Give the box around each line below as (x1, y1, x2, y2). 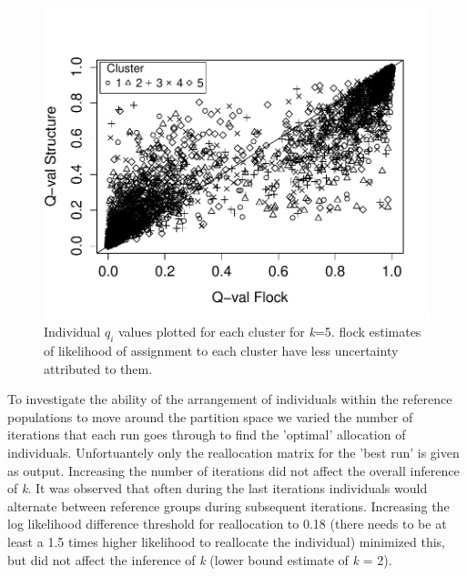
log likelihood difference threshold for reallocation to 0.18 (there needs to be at (7, 514, 447, 533)
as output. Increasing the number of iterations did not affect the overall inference (7, 460, 460, 480)
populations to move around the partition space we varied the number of (7, 407, 413, 426)
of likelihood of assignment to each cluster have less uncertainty (44, 341, 399, 360)
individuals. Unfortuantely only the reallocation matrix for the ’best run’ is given (7, 443, 460, 462)
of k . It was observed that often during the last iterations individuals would (7, 479, 428, 498)
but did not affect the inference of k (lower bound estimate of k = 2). (7, 550, 392, 569)
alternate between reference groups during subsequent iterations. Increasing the (7, 496, 450, 515)
